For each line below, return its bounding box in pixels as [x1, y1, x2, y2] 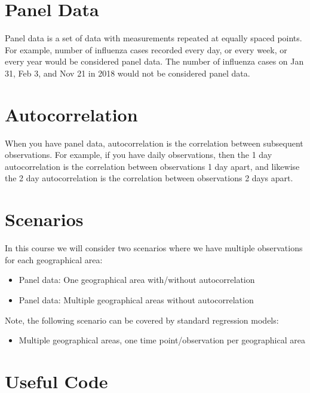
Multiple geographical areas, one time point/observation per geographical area [19, 334, 305, 346]
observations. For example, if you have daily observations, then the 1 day [5, 148, 272, 161]
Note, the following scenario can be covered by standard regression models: [5, 313, 279, 326]
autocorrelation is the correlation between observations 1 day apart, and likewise [5, 160, 300, 172]
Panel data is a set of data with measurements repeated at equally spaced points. [5, 32, 302, 44]
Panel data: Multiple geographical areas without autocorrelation [19, 293, 254, 306]
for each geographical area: [5, 253, 103, 266]
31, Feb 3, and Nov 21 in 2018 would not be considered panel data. [5, 66, 250, 79]
